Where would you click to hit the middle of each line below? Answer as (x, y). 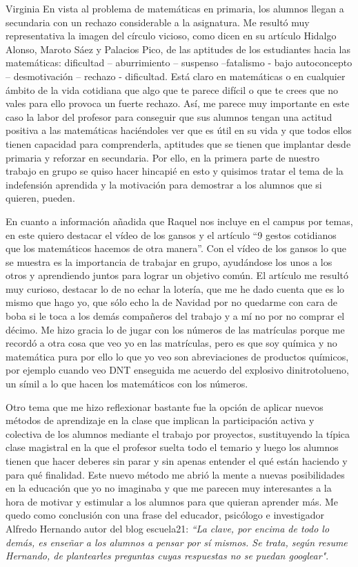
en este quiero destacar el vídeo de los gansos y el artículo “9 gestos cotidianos (171, 234)
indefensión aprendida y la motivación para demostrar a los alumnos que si (164, 184)
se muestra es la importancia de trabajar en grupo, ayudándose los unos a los (169, 261)
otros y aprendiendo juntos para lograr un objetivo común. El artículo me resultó (177, 275)
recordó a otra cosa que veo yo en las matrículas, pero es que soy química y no (171, 343)
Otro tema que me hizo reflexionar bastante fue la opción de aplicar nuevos (165, 406)
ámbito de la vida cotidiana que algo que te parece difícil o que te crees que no (172, 89)
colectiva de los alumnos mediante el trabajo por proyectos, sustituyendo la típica (178, 433)
